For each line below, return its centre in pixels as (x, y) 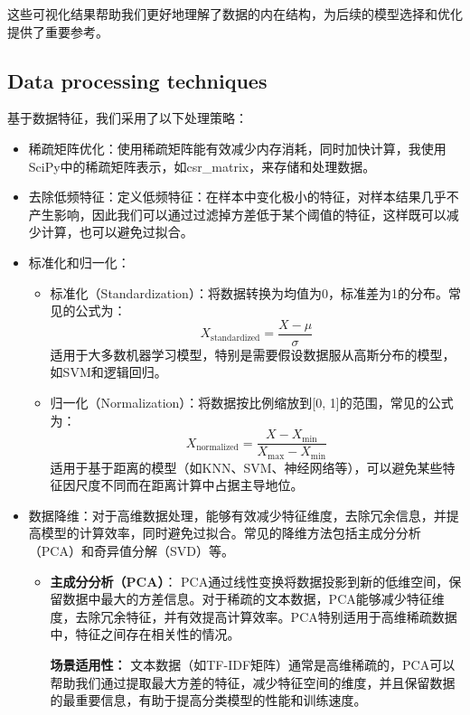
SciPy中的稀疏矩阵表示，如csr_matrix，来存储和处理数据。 (202, 166)
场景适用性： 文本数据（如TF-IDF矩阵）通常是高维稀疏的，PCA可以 (253, 665)
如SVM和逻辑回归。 (108, 372)
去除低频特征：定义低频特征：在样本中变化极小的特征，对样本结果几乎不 (244, 197)
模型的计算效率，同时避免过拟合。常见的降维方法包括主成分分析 (231, 533)
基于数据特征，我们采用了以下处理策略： (127, 118)
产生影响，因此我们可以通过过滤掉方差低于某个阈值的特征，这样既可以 (237, 214)
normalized (218, 448)
